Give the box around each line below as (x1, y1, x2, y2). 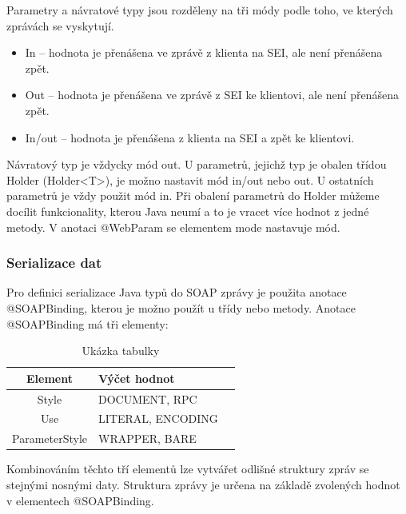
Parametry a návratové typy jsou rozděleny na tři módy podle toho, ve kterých (6, 2, 393, 18)
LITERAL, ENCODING (98, 410, 218, 427)
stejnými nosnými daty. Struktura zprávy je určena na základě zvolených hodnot (6, 476, 400, 492)
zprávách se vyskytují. (6, 17, 114, 34)
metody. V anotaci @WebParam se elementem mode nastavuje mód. (6, 218, 340, 235)
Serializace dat (6, 253, 102, 273)
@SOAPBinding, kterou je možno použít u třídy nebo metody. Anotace (6, 299, 356, 316)
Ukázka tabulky (82, 342, 160, 359)
